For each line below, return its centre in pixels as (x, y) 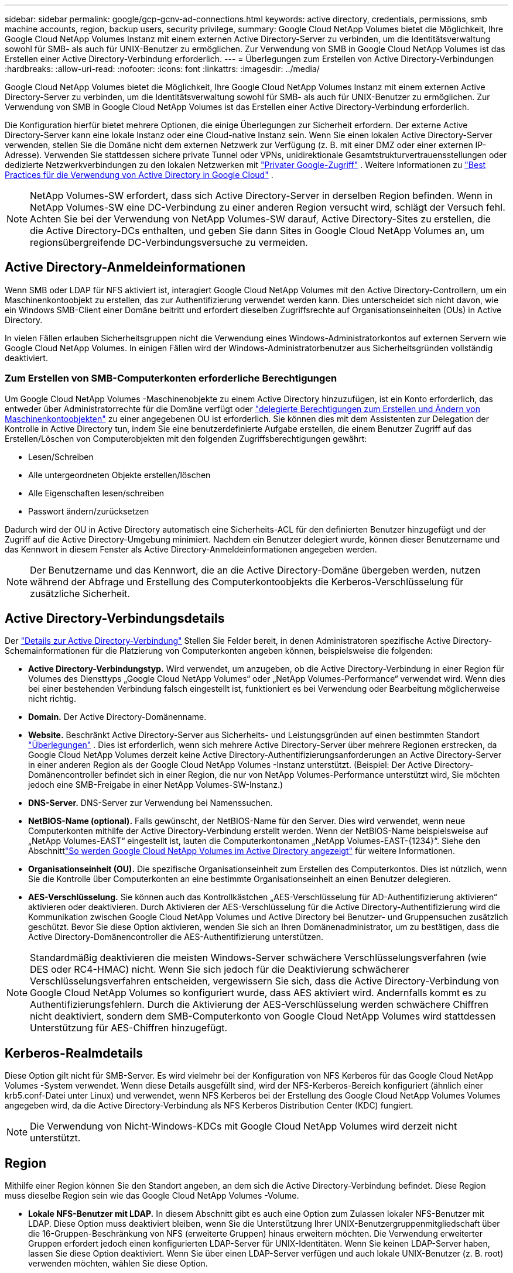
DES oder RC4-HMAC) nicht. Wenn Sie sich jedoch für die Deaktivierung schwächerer (220, 970)
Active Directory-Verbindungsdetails (115, 619)
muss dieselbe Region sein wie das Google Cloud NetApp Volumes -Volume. (152, 1196)
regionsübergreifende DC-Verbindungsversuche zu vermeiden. (169, 242)
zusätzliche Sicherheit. (80, 593)
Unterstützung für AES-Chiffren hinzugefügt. (129, 1028)
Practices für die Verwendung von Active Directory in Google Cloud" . (139, 175)
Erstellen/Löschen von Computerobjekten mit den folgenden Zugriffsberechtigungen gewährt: (186, 438)
